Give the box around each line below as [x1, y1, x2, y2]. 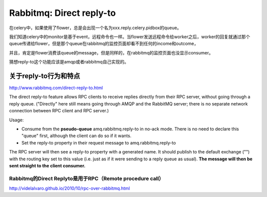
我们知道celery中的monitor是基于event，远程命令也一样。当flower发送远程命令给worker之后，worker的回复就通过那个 [9, 34, 251, 40]
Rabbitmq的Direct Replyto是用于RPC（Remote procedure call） [9, 175, 164, 182]
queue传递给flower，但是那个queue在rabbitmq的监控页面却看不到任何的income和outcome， [9, 41, 199, 47]
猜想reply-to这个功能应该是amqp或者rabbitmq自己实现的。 [9, 59, 129, 65]
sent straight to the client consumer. [9, 162, 86, 168]
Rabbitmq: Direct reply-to [9, 7, 116, 18]
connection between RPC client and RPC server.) [9, 108, 109, 114]
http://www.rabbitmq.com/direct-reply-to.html [9, 85, 103, 91]
